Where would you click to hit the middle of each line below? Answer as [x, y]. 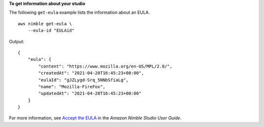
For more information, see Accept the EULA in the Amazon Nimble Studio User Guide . [95, 118]
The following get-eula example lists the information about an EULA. [79, 13]
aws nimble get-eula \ [45, 24]
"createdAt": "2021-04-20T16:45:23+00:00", [91, 73]
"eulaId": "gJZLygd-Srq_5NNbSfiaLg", [84, 80]
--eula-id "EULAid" [51, 31]
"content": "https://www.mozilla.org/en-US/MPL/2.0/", [105, 66]
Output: [17, 41]
